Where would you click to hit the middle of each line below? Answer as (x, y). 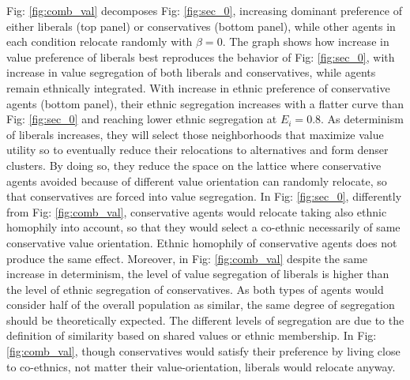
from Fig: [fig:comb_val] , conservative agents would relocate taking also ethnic (197, 211)
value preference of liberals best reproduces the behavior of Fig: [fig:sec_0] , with (201, 56)
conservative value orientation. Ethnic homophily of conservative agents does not (202, 242)
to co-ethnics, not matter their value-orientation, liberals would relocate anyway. (201, 366)
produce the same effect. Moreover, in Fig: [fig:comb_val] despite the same (187, 258)
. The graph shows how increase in (306, 41)
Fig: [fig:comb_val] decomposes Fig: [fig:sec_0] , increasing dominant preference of (204, 10)
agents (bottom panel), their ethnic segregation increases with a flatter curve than (205, 103)
